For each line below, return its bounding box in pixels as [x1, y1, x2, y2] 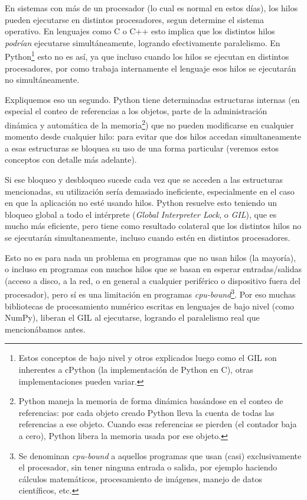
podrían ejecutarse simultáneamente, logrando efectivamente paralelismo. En [5, 36, 280, 49]
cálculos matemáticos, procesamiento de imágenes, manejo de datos [18, 472, 262, 485]
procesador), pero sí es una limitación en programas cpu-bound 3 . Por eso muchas [5, 286, 296, 301]
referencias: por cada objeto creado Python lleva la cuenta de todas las [18, 406, 275, 418]
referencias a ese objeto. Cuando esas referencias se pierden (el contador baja [18, 418, 297, 430]
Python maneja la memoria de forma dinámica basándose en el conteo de [18, 395, 283, 407]
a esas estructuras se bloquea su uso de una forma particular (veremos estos [5, 141, 279, 154]
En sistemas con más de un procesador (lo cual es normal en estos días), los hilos [5, 2, 298, 14]
